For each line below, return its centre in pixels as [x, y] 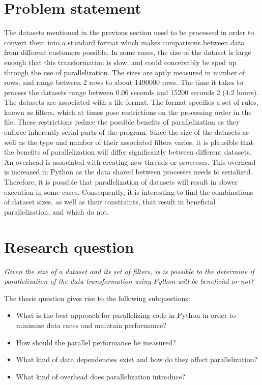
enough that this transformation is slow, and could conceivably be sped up [120, 62]
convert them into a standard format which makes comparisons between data [124, 42]
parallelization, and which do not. [56, 211]
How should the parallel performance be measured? [96, 342]
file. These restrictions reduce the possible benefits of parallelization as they [122, 122]
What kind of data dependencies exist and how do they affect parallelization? [137, 359]
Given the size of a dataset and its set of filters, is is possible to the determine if [129, 271]
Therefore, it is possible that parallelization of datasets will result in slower [121, 182]
